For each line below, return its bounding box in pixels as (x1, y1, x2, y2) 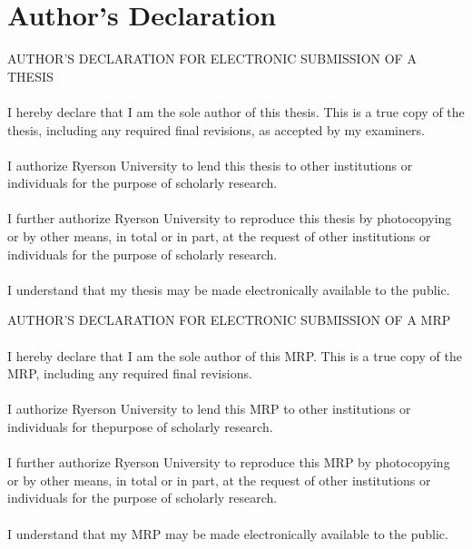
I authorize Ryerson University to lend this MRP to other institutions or (7, 399, 411, 418)
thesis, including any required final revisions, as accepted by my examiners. (7, 120, 425, 139)
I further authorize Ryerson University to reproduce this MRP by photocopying (7, 453, 450, 472)
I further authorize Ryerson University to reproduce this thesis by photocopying (7, 209, 452, 228)
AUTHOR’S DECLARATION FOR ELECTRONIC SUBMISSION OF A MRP (7, 310, 451, 329)
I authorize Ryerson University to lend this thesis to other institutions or (7, 155, 413, 174)
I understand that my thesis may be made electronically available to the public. (7, 279, 450, 299)
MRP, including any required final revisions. (7, 364, 252, 383)
